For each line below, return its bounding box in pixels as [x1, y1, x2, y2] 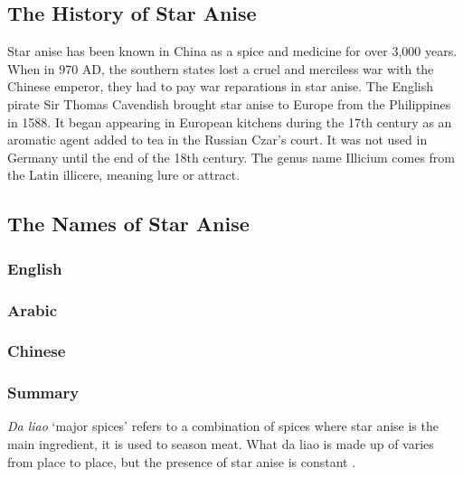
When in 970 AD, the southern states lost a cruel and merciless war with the [7, 59, 434, 78]
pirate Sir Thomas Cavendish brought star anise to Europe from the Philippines [7, 94, 451, 113]
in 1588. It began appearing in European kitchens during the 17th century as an [7, 112, 452, 131]
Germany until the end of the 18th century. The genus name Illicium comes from [7, 147, 456, 166]
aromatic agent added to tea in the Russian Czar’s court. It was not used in [7, 130, 428, 149]
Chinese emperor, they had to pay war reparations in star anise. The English [7, 77, 433, 96]
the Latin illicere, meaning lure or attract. [7, 165, 241, 184]
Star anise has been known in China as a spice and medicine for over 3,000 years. [7, 42, 458, 61]
